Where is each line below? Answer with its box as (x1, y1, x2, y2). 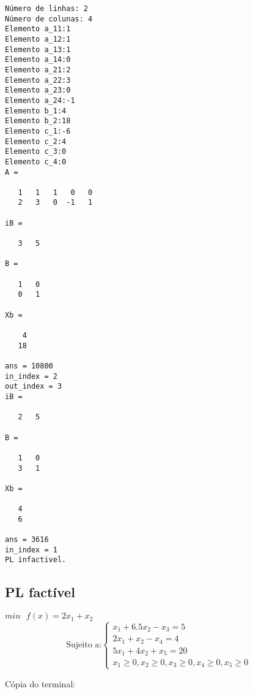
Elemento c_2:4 (5, 137, 67, 146)
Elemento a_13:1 (5, 45, 71, 54)
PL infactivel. (5, 555, 67, 565)
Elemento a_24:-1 (5, 96, 75, 105)
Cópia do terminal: (5, 677, 76, 690)
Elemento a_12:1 (5, 34, 71, 44)
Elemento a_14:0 (5, 55, 71, 64)
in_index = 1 (5, 545, 57, 554)
